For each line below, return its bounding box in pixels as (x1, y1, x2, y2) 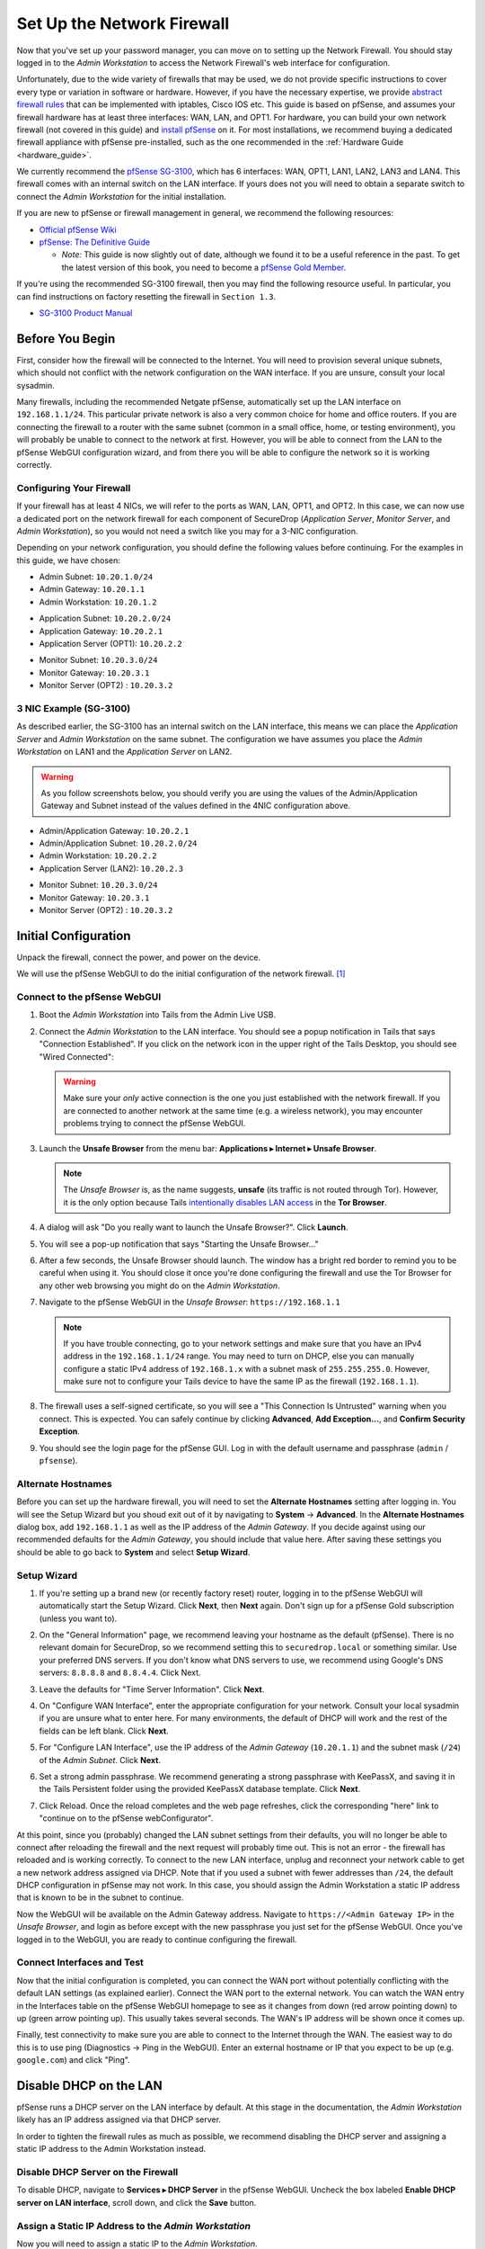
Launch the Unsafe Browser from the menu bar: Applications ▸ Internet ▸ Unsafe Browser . (39, 1142, 377, 1153)
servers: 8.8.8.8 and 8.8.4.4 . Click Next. (39, 1667, 201, 1678)
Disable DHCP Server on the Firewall (16, 2165, 179, 2178)
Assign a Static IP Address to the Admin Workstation (16, 2219, 251, 2232)
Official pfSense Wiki (39, 224, 117, 235)
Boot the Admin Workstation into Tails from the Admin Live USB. (39, 1009, 277, 1020)
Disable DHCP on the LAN (16, 2078, 163, 2093)
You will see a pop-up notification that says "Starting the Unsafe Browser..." (39, 1238, 319, 1250)
